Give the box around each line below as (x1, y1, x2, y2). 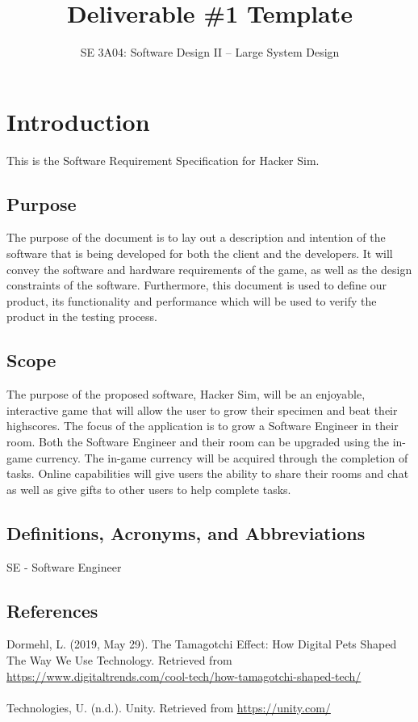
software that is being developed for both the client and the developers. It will (6, 245, 393, 262)
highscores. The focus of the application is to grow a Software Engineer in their (6, 417, 399, 434)
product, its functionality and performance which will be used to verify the (6, 292, 377, 309)
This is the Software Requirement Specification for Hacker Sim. (6, 151, 320, 168)
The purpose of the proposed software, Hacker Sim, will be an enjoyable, (6, 386, 366, 403)
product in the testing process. (6, 308, 157, 325)
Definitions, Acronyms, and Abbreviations (6, 520, 366, 545)
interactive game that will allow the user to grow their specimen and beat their (6, 401, 398, 418)
